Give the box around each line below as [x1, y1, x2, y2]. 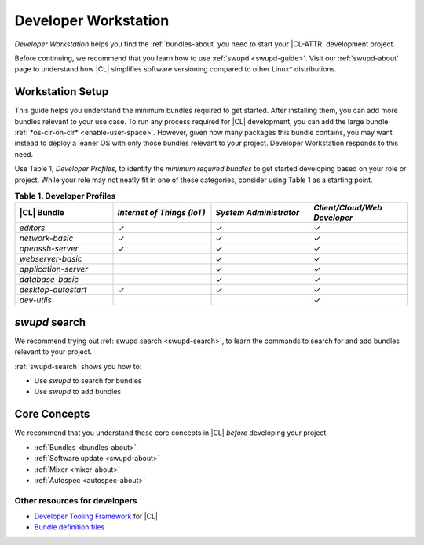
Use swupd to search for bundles [34, 376, 142, 386]
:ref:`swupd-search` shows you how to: [14, 361, 142, 371]
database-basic [19, 274, 79, 285]
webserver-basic [19, 254, 82, 265]
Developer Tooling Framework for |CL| [34, 511, 159, 521]
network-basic [19, 232, 74, 243]
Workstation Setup [14, 85, 109, 98]
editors [19, 222, 46, 233]
